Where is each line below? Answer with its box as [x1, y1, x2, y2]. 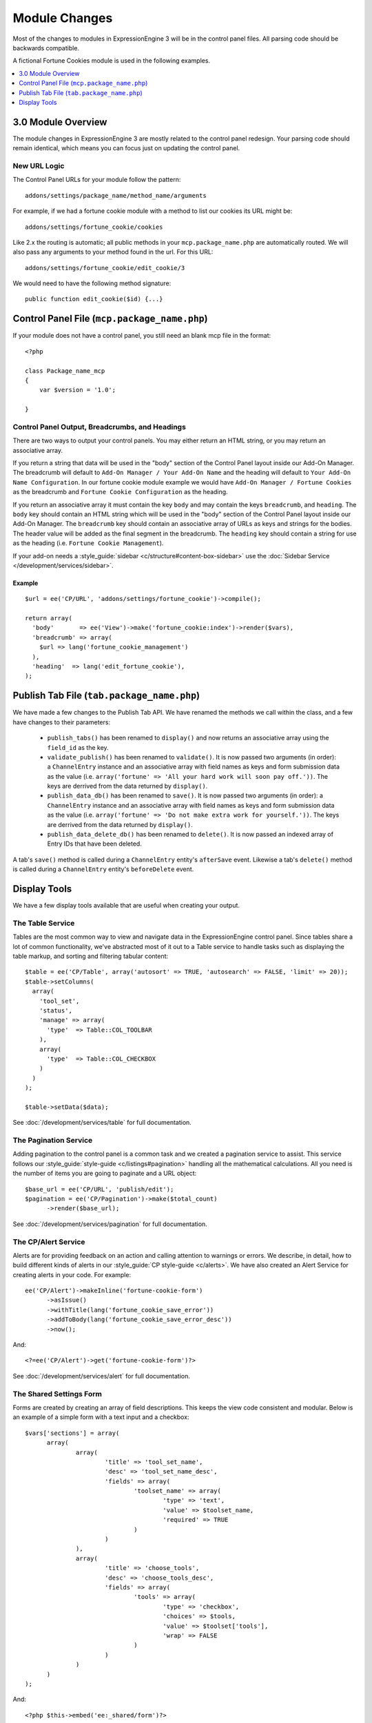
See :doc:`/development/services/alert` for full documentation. [12, 1372, 191, 1380]
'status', [39, 1006, 72, 1015]
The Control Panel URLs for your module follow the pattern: [12, 176, 181, 184]
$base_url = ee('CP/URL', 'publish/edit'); [25, 1185, 174, 1193]
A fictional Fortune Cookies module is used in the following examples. [12, 57, 210, 65]
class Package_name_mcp [25, 367, 105, 375]
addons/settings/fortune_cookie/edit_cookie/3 [25, 264, 185, 272]
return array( [25, 614, 72, 622]
